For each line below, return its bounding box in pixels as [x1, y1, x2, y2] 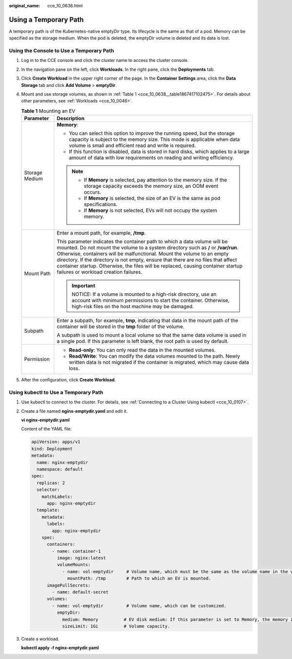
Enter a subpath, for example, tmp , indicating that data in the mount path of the [56, 317, 238, 324]
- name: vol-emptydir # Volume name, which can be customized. [52, 603, 227, 608]
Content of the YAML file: [21, 426, 72, 432]
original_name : [9, 3, 40, 8]
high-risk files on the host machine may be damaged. [71, 303, 194, 310]
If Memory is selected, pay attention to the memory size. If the [83, 177, 227, 183]
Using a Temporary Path [9, 15, 84, 24]
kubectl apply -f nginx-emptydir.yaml [21, 645, 99, 651]
